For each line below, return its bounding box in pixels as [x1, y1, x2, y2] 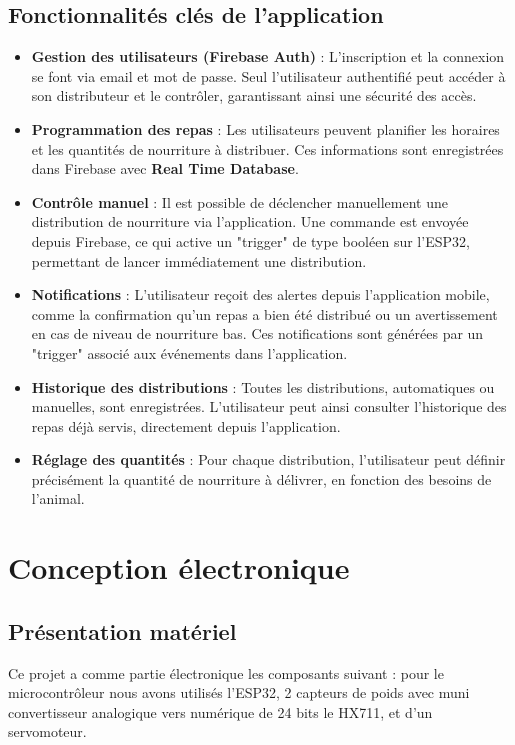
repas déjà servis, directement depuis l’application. [31, 415, 341, 436]
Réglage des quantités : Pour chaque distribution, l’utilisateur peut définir [31, 449, 506, 470]
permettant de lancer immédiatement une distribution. [31, 250, 367, 271]
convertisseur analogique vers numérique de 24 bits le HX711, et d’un [8, 701, 433, 722]
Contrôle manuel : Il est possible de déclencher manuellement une [31, 191, 448, 212]
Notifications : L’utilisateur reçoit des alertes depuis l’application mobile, [31, 284, 490, 305]
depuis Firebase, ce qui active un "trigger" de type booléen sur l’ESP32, [31, 230, 470, 251]
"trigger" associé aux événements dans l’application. [31, 342, 348, 363]
